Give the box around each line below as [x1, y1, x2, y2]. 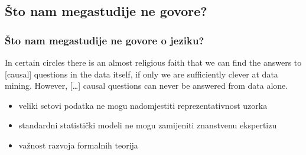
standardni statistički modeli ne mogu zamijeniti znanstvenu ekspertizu [18, 119, 277, 131]
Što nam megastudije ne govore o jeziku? [5, 33, 204, 47]
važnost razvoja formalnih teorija [18, 138, 138, 151]
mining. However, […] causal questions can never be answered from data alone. [5, 79, 288, 92]
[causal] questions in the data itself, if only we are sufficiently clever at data [5, 67, 278, 80]
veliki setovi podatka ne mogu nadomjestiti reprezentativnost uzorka [18, 99, 268, 111]
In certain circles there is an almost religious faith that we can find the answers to [5, 56, 302, 68]
